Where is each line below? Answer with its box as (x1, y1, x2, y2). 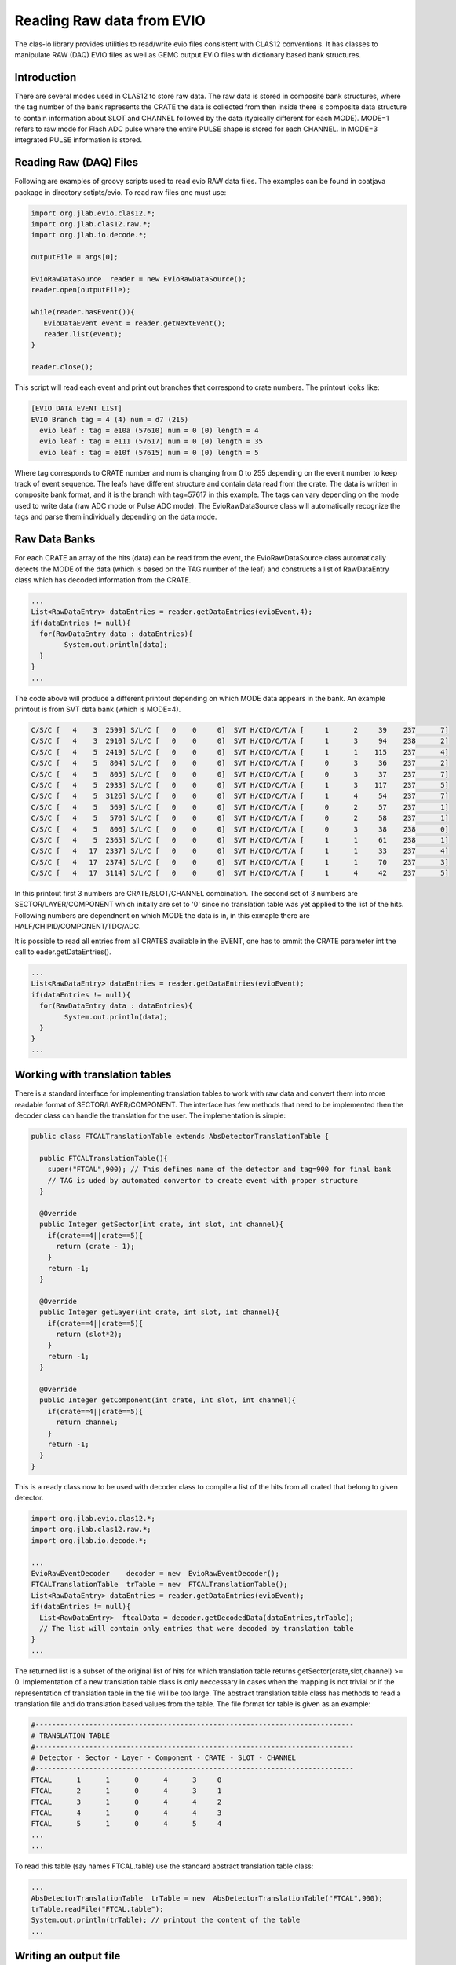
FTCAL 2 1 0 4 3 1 (31, 1787, 222, 1795)
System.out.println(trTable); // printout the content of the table (31, 1915, 301, 1925)
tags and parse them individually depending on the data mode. (14, 512, 217, 522)
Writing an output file (14, 1949, 121, 1963)
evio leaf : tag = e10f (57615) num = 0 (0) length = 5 (39, 448, 259, 457)
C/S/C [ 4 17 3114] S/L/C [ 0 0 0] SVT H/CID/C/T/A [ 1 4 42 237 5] (31, 869, 449, 878)
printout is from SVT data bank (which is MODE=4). (14, 704, 181, 714)
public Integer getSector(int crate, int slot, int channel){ (39, 1220, 284, 1229)
